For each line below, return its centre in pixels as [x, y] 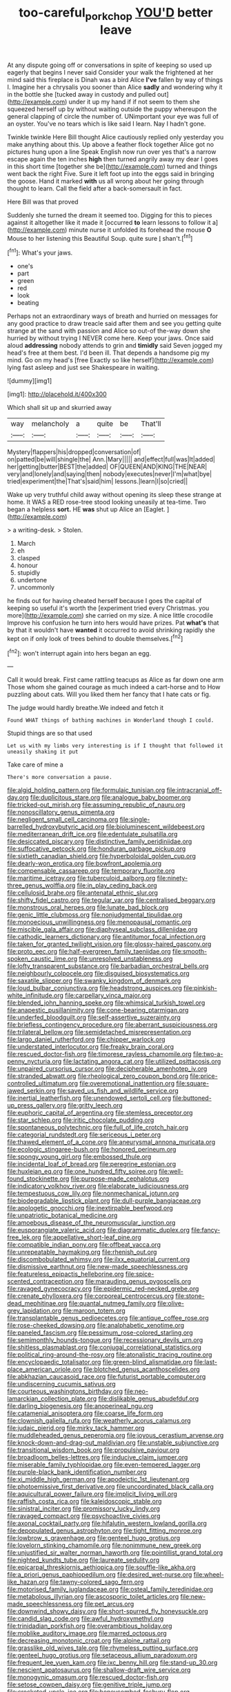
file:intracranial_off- [194, 790]
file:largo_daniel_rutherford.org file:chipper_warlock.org [86, 1039]
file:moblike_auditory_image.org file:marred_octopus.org [87, 1633]
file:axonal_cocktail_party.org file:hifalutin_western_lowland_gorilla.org [107, 1524]
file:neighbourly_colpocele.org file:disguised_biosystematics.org [98, 974]
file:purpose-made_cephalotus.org [120, 1179]
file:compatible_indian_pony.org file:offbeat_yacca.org [84, 1245]
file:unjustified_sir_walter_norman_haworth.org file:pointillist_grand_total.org [115, 1553]
